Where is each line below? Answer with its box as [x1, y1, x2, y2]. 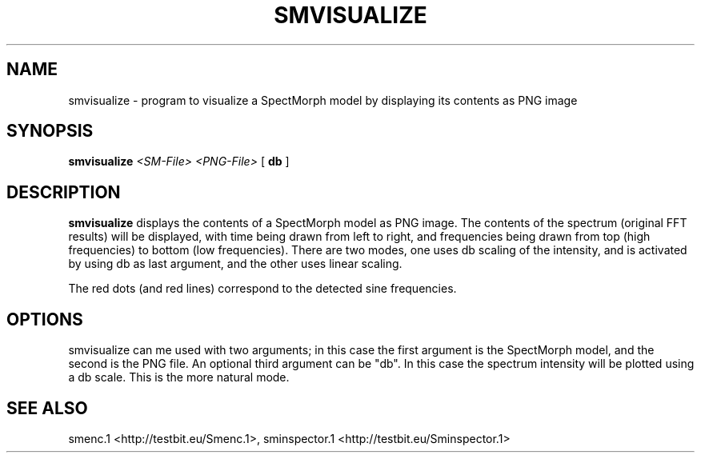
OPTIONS [6, 309, 83, 329]
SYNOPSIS [6, 121, 94, 142]
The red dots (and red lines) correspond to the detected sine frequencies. [68, 281, 457, 296]
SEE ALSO [6, 397, 88, 418]
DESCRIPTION [6, 182, 121, 202]
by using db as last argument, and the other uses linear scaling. [68, 257, 403, 271]
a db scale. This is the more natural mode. [68, 370, 290, 385]
